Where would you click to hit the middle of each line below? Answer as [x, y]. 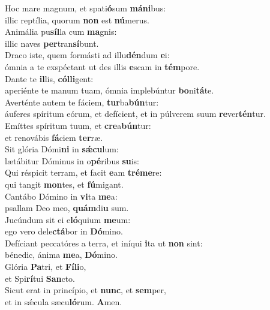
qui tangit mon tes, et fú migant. [64, 184]
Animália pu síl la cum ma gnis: [61, 31]
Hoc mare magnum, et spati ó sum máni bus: [85, 8]
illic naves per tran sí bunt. [52, 43]
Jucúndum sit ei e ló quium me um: [68, 219]
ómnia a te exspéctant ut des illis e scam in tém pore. [102, 66]
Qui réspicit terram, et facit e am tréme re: [83, 172]
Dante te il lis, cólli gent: [49, 78]
